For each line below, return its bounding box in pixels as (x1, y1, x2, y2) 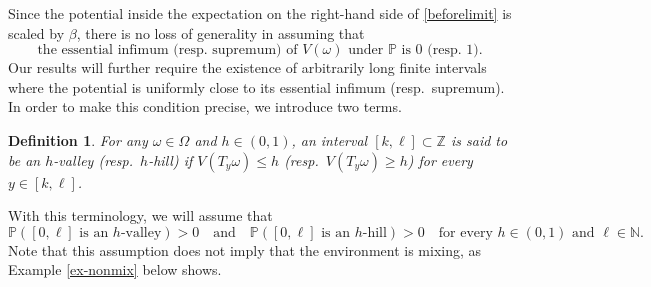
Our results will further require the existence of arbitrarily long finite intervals (8, 57, 487, 78)
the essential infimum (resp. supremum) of (37, 43, 298, 58)
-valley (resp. (53, 149, 133, 170)
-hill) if (148, 149, 193, 170)
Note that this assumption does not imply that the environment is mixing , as (8, 239, 482, 260)
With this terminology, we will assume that (8, 205, 273, 226)
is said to (450, 129, 508, 150)
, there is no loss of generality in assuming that (76, 22, 365, 43)
